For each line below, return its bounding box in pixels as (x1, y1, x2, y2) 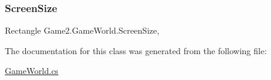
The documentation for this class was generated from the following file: (5, 44, 267, 57)
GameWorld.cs (5, 64, 58, 77)
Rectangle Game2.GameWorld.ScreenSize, (5, 24, 160, 37)
